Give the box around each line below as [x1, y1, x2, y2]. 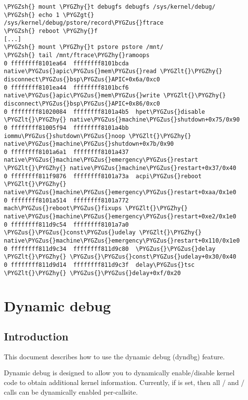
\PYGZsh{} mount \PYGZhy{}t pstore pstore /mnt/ [4, 44, 164, 51]
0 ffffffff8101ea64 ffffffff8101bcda [4, 60, 129, 67]
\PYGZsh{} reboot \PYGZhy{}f [4, 27, 98, 34]
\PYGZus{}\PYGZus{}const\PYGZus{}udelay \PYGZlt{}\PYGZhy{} [4, 229, 202, 236]
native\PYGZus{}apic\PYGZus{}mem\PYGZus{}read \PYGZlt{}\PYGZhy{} [4, 68, 223, 75]
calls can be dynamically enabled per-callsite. [4, 386, 138, 397]
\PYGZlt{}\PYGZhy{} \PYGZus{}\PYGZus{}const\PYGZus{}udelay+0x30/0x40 [4, 253, 236, 261]
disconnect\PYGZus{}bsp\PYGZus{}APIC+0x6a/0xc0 [4, 76, 160, 83]
